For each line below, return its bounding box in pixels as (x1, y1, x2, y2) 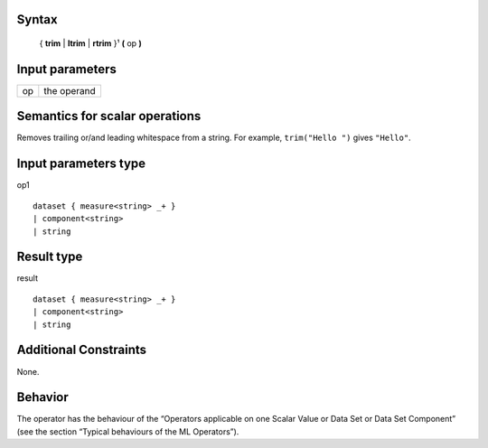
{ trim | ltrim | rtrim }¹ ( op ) (39, 38, 142, 49)
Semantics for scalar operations (16, 108, 202, 124)
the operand (43, 84, 97, 97)
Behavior (16, 389, 70, 406)
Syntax (16, 12, 58, 27)
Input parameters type (16, 156, 146, 172)
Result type (16, 249, 83, 265)
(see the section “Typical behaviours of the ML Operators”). (16, 425, 239, 437)
